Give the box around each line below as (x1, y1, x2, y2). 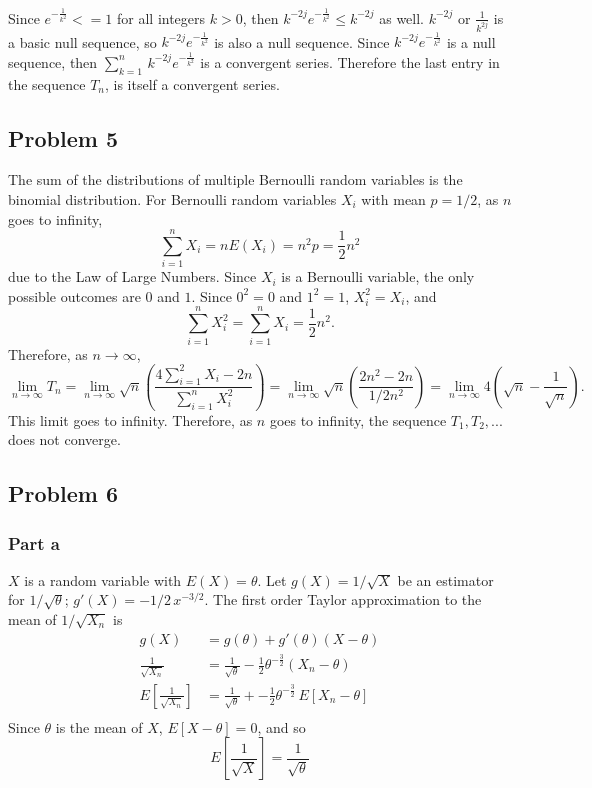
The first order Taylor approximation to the (213, 589, 482, 610)
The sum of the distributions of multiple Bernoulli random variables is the (8, 169, 463, 190)
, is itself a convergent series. (104, 73, 280, 94)
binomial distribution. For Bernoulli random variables (8, 188, 337, 209)
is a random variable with (24, 569, 182, 590)
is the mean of (55, 716, 143, 737)
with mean (361, 188, 426, 209)
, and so (257, 716, 306, 737)
